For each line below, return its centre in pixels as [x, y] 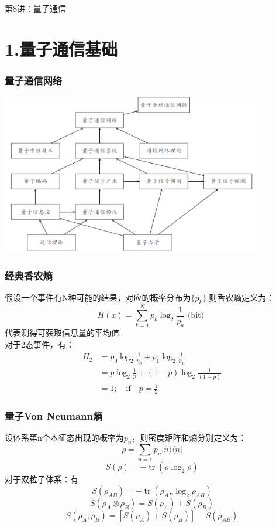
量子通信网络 [34, 80]
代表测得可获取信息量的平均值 [62, 333]
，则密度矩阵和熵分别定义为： [189, 438]
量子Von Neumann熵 [54, 416]
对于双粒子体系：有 [42, 479]
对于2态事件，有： [39, 344]
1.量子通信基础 [61, 48]
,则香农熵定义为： [241, 297]
